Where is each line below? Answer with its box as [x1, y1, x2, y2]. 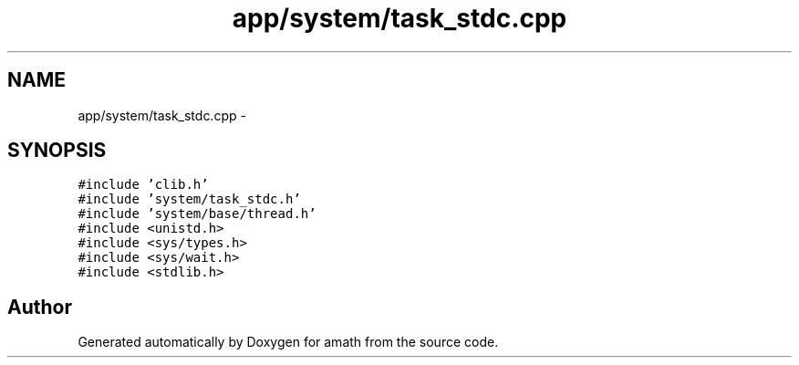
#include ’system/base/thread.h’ [78, 206, 316, 222]
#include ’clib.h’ [78, 177, 209, 193]
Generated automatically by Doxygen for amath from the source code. [78, 334, 499, 350]
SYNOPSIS [7, 139, 107, 162]
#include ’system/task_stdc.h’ [78, 192, 301, 207]
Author [7, 295, 72, 318]
